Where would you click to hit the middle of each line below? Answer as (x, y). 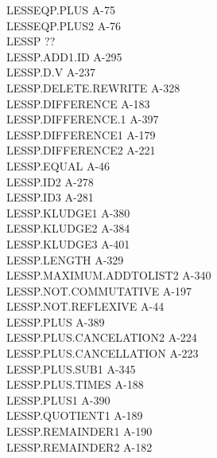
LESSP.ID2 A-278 (50, 181)
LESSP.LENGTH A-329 (65, 259)
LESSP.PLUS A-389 (56, 321)
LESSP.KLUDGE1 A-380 (68, 212)
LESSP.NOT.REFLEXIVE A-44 (85, 306)
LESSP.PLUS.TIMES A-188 (75, 384)
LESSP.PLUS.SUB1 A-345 (71, 368)
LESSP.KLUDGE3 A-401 (68, 243)
